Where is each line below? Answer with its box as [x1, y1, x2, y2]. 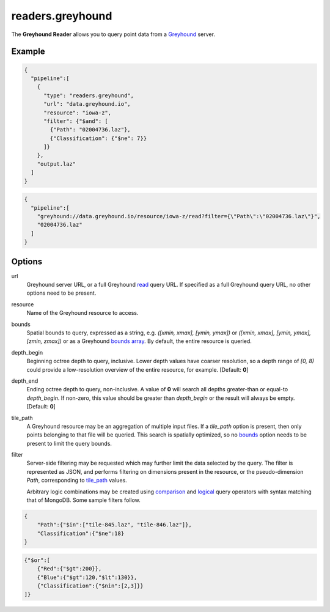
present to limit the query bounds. [26, 440, 112, 447]
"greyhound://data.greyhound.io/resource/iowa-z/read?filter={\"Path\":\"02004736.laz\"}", [37, 213, 321, 219]
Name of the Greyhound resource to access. [26, 309, 139, 317]
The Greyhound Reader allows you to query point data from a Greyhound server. [11, 31, 215, 38]
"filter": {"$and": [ [43, 117, 108, 125]
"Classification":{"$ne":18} [37, 529, 125, 537]
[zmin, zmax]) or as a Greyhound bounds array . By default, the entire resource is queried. [26, 337, 252, 345]
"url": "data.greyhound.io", [43, 101, 131, 108]
